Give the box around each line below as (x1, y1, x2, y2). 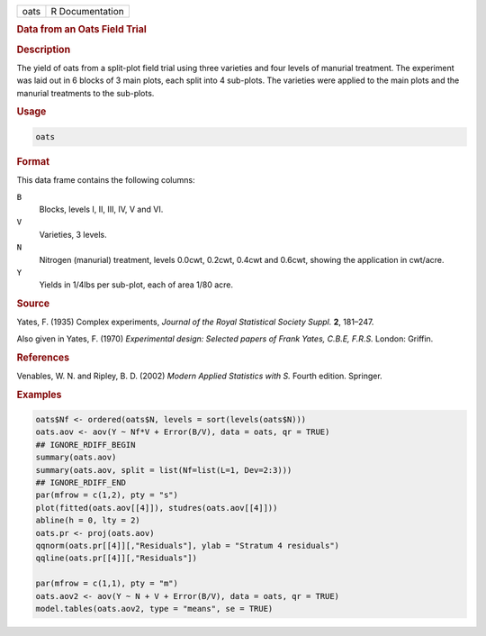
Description (16, 43, 71, 56)
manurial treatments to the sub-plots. (16, 87, 155, 98)
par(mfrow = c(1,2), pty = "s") (35, 490, 179, 500)
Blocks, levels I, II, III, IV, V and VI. (39, 204, 164, 214)
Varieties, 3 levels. (39, 229, 107, 240)
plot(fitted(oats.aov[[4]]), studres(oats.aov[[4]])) (35, 503, 278, 513)
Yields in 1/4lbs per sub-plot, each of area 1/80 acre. (39, 279, 234, 290)
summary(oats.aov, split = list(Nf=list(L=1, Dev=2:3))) (35, 465, 292, 475)
